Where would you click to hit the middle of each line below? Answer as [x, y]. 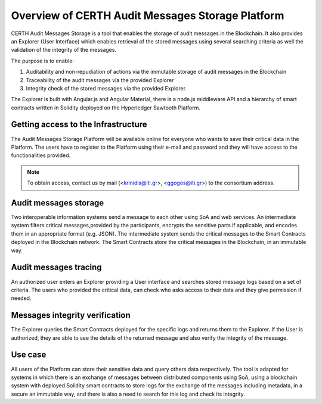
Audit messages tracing [56, 267]
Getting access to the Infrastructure [79, 125]
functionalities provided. [41, 155]
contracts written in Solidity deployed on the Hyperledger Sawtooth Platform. [106, 108]
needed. [21, 298]
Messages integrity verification [71, 315]
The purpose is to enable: [43, 61]
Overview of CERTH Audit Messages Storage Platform [148, 15]
